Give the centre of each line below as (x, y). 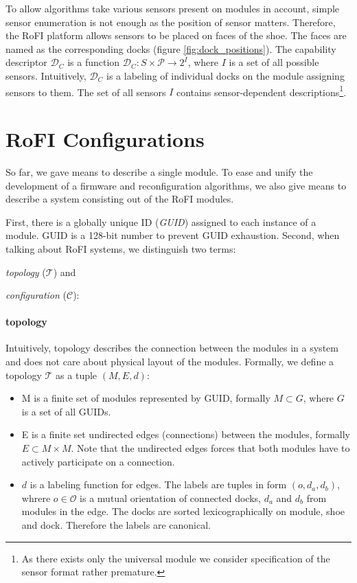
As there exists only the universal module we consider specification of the (176, 558)
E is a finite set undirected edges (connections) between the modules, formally (186, 434)
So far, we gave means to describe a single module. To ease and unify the (159, 171)
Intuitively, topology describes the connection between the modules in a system (172, 348)
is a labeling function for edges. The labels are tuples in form (158, 484)
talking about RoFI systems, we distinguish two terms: (121, 248)
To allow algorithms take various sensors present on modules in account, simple (173, 8)
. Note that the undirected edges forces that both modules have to (210, 448)
